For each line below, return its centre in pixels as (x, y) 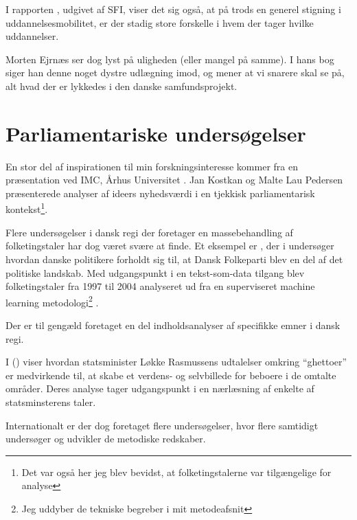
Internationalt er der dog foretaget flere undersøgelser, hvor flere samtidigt (162, 425)
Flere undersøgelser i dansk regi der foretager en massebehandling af (149, 232)
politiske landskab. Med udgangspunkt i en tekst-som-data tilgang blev (155, 272)
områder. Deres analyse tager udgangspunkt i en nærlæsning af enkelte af (160, 388)
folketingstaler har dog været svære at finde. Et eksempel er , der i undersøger (170, 246)
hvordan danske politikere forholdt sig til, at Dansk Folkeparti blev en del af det (174, 259)
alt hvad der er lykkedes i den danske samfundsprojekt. (122, 86)
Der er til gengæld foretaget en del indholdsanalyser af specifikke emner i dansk (173, 325)
